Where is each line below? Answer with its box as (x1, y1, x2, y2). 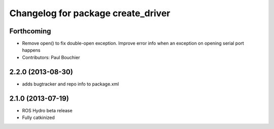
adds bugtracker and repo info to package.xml (22, 81, 119, 87)
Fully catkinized (22, 114, 55, 121)
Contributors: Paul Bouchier (22, 54, 80, 60)
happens (22, 47, 41, 53)
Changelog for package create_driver (9, 8, 170, 19)
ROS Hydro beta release (22, 107, 73, 113)
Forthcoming (9, 27, 51, 35)
